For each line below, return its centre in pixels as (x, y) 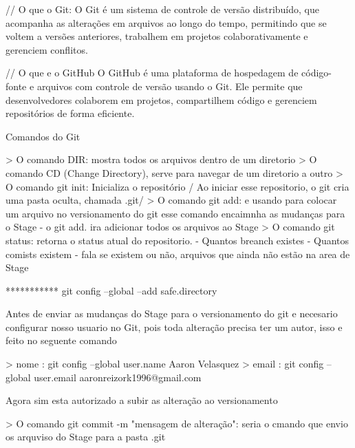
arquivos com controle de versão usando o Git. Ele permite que (170, 86)
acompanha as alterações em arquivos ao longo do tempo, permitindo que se (166, 22)
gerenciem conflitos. (47, 49)
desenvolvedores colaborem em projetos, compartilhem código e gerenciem (161, 99)
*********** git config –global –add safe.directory (111, 290)
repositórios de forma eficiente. (70, 113)
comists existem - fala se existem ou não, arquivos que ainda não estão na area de (178, 254)
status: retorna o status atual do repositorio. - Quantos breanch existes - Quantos (177, 240)
